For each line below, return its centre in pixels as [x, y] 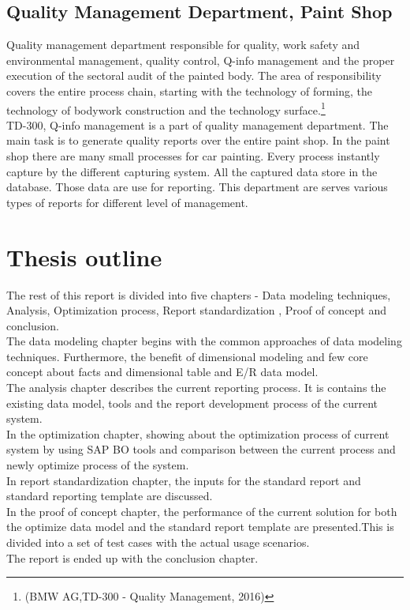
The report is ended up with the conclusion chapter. [132, 557]
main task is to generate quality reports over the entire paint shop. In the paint [198, 140]
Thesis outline [84, 256]
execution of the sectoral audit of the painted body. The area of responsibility [194, 75]
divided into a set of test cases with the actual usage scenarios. [158, 542]
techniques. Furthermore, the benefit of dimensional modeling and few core [187, 356]
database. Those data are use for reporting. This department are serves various [197, 187]
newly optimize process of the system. [98, 465]
